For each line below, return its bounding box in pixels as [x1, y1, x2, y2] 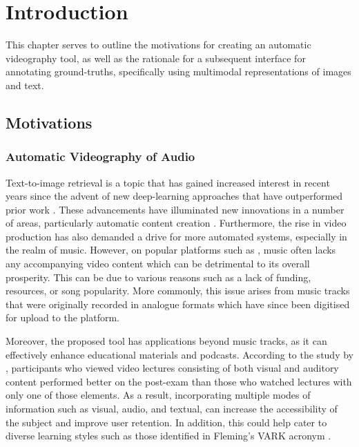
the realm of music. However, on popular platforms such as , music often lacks [6, 242, 336, 257]
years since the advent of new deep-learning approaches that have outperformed [6, 189, 343, 203]
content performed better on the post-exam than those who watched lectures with [6, 374, 352, 388]
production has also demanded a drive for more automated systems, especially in [6, 229, 347, 243]
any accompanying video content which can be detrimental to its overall [6, 256, 310, 271]
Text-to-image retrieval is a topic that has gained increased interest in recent [6, 175, 330, 189]
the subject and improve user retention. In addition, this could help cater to [6, 415, 327, 429]
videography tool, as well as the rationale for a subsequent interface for [6, 50, 306, 65]
